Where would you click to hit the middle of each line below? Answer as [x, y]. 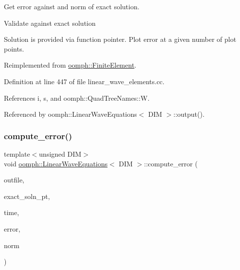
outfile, [14, 180]
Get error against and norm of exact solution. [72, 6]
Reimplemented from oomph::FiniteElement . [70, 65]
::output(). [189, 114]
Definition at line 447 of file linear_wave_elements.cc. [84, 81]
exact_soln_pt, [27, 196]
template [17, 153]
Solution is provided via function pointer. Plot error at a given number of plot [120, 39]
